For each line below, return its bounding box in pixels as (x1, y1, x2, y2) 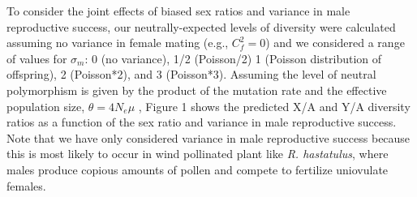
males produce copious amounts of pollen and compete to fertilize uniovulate (6, 161, 389, 178)
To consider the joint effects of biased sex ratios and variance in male (6, 2, 350, 19)
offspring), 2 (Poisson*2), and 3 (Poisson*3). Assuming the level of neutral (6, 66, 376, 83)
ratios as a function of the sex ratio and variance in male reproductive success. (6, 113, 397, 131)
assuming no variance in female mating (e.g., (6, 34, 229, 51)
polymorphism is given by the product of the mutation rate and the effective (6, 81, 387, 98)
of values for (6, 49, 67, 66)
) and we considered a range (265, 34, 405, 51)
